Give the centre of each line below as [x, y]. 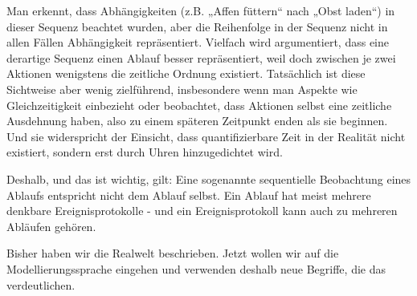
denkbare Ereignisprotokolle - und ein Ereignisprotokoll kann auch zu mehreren [202, 211]
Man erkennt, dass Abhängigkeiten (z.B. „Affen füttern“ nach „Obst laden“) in [201, 10]
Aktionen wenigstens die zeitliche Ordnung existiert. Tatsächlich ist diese [186, 73]
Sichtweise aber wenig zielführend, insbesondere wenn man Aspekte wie [182, 89]
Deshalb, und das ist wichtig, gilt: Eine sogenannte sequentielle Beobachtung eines [209, 178]
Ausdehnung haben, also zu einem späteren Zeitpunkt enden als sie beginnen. [197, 121]
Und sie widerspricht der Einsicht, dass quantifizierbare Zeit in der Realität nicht [206, 136]
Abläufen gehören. [51, 226]
